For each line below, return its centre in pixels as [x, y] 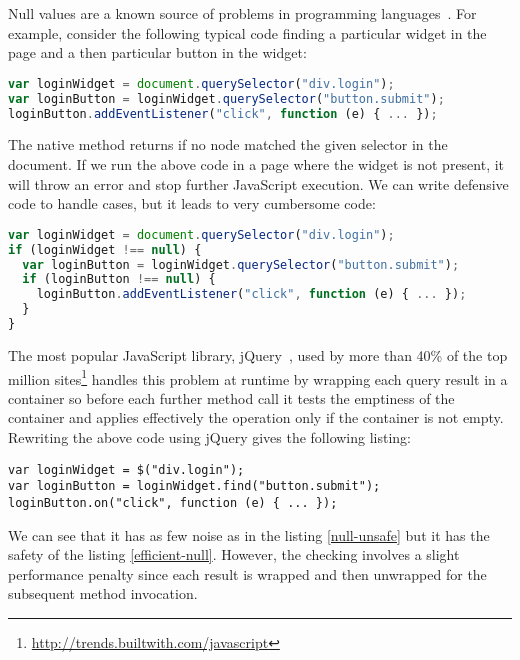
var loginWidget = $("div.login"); [126, 469]
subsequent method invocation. [103, 593]
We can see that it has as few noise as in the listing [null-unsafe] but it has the [249, 534]
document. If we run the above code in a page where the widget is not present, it [256, 164]
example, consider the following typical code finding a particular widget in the [247, 32]
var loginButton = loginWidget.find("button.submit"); [194, 486]
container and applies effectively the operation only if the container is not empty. [256, 417]
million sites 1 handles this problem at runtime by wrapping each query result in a [258, 377]
